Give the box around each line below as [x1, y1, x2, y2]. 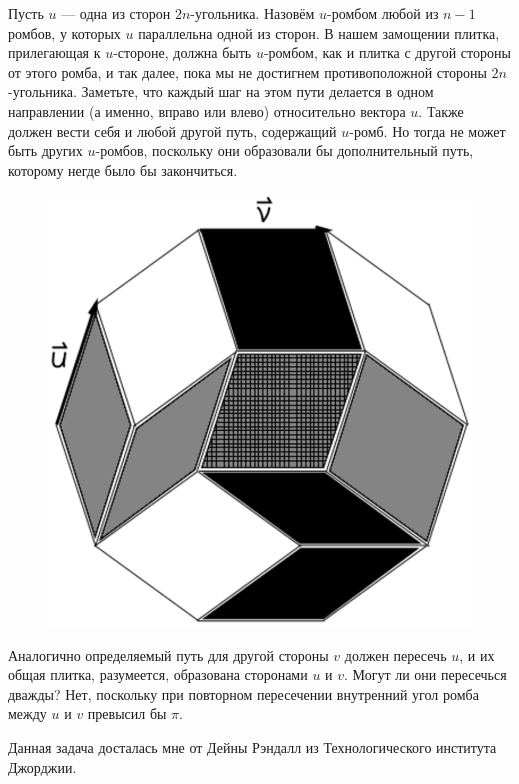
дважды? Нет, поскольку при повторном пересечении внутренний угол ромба [8, 683, 479, 704]
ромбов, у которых [8, 22, 121, 43]
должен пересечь [344, 644, 447, 665]
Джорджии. [8, 756, 77, 777]
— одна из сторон [61, 3, 171, 23]
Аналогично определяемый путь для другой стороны [8, 644, 329, 665]
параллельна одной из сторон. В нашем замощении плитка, [138, 22, 500, 43]
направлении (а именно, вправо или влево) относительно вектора [8, 100, 406, 121]
